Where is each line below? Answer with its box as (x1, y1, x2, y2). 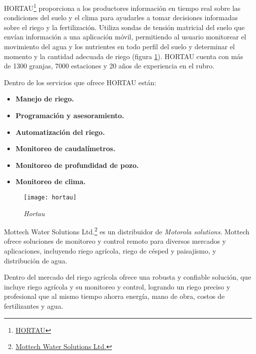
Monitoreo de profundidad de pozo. (15, 160, 139, 170)
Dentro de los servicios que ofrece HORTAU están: (4, 77, 157, 87)
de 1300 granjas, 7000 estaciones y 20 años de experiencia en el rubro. (4, 61, 215, 71)
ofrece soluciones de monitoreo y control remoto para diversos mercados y (4, 236, 226, 246)
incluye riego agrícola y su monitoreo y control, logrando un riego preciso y (4, 281, 230, 291)
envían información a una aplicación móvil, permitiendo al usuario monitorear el (4, 32, 246, 42)
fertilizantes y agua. (4, 301, 64, 311)
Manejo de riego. (15, 94, 74, 104)
